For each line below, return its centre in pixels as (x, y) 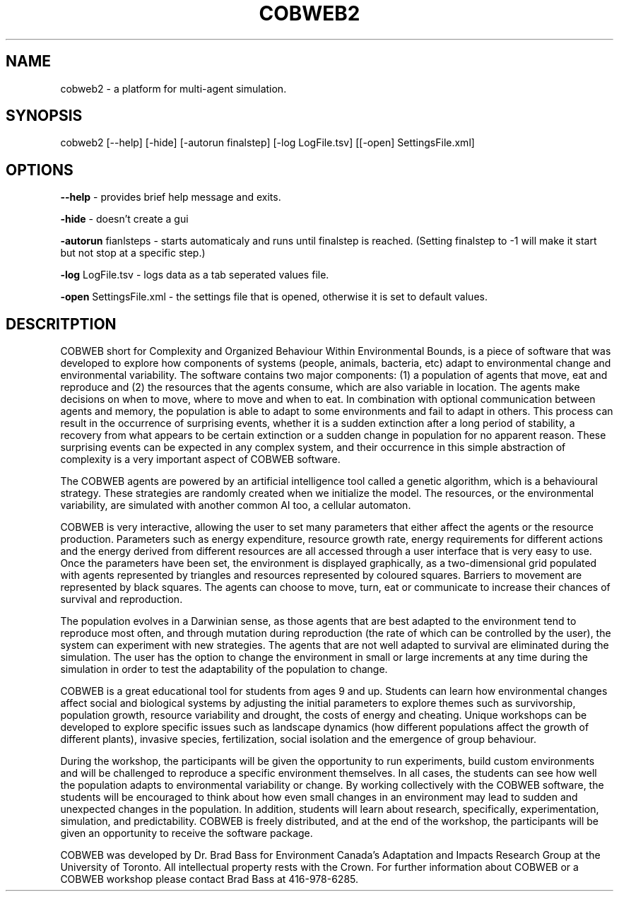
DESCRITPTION (61, 324)
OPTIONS (40, 170)
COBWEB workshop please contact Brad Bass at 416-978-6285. (210, 879)
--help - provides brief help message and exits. (171, 197)
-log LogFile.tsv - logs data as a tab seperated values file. (195, 275)
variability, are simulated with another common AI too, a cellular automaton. (236, 505)
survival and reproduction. (122, 599)
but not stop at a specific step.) (133, 253)
